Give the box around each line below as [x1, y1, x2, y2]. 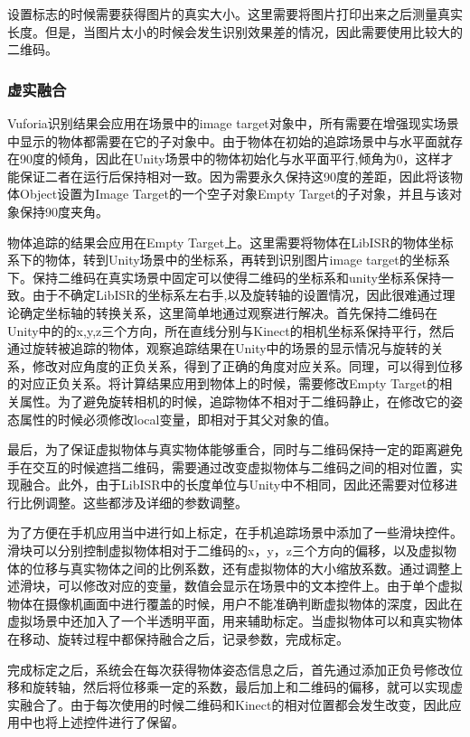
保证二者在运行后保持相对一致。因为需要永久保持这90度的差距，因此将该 [19, 166, 450, 185]
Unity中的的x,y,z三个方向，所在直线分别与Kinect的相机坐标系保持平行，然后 [7, 321, 455, 340]
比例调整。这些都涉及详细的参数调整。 [19, 492, 248, 511]
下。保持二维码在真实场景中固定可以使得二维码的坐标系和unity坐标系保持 [7, 267, 441, 286]
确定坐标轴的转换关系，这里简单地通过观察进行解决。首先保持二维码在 [19, 303, 437, 322]
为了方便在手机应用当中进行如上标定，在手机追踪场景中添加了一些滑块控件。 [7, 523, 463, 542]
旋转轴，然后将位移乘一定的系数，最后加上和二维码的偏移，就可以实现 [32, 677, 450, 696]
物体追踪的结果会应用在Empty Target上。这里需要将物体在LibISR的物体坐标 [7, 232, 454, 251]
